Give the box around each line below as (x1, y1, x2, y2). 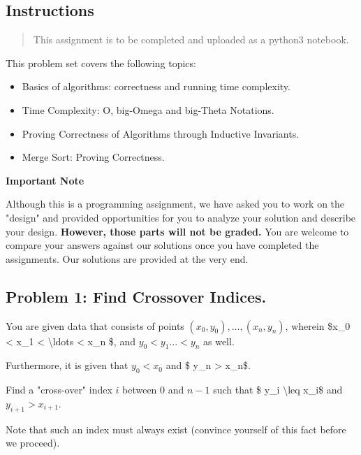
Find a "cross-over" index (6, 382, 112, 397)
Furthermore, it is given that (6, 358, 128, 373)
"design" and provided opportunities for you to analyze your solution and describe (6, 210, 356, 224)
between (122, 382, 157, 397)
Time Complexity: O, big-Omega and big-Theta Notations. (22, 102, 274, 117)
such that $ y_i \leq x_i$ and (213, 382, 343, 397)
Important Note (6, 173, 84, 187)
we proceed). (6, 435, 60, 450)
